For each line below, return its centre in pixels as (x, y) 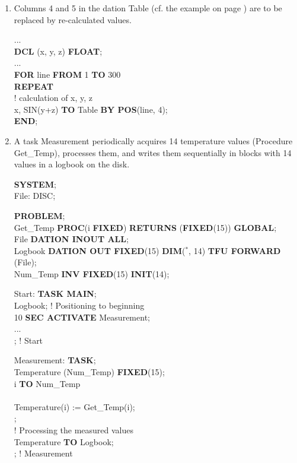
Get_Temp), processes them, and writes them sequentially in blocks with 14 (153, 152)
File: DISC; (35, 196)
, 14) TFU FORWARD (235, 250)
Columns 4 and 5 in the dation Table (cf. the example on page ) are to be (148, 8)
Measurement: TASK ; (55, 360)
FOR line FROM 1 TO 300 (67, 74)
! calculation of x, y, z (53, 98)
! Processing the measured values (74, 430)
